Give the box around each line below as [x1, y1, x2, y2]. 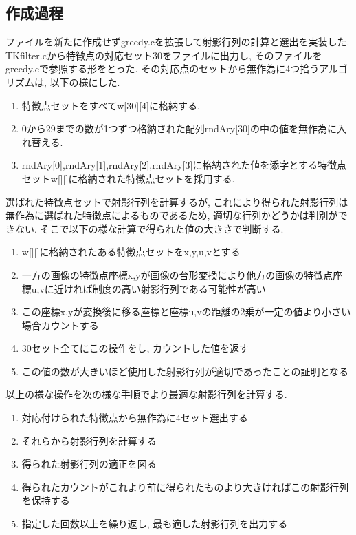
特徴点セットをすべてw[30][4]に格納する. [21, 98, 200, 112]
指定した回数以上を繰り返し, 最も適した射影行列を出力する [21, 516, 288, 531]
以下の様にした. [49, 74, 120, 89]
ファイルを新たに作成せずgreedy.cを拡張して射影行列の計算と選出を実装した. [5, 34, 350, 49]
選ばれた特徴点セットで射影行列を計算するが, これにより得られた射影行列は [5, 194, 348, 209]
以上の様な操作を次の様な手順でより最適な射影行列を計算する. [5, 387, 287, 401]
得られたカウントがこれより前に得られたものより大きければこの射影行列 [21, 479, 349, 494]
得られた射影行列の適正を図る [21, 457, 157, 471]
